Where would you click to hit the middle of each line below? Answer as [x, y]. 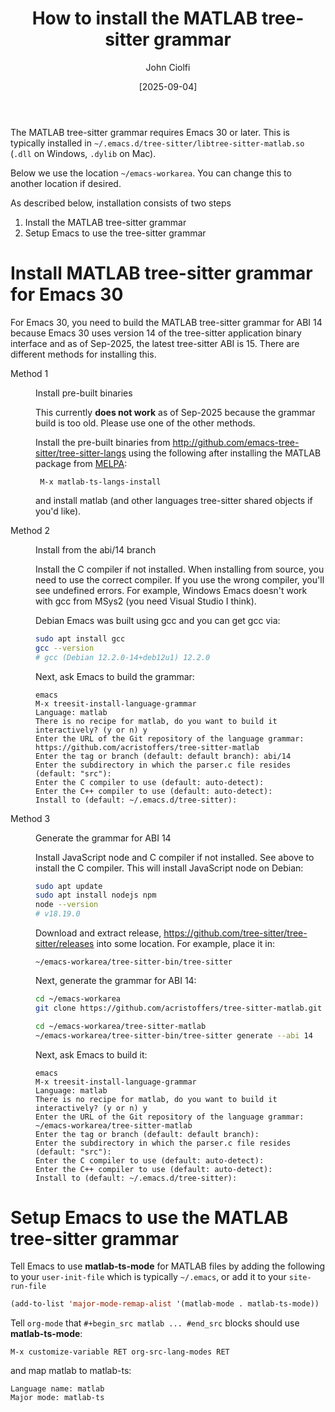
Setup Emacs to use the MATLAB [149, 1217]
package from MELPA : [81, 463]
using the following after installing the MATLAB [225, 453]
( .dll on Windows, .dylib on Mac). [83, 153]
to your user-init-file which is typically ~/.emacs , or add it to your [148, 1277]
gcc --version [65, 648]
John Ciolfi [168, 67]
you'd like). [58, 511]
